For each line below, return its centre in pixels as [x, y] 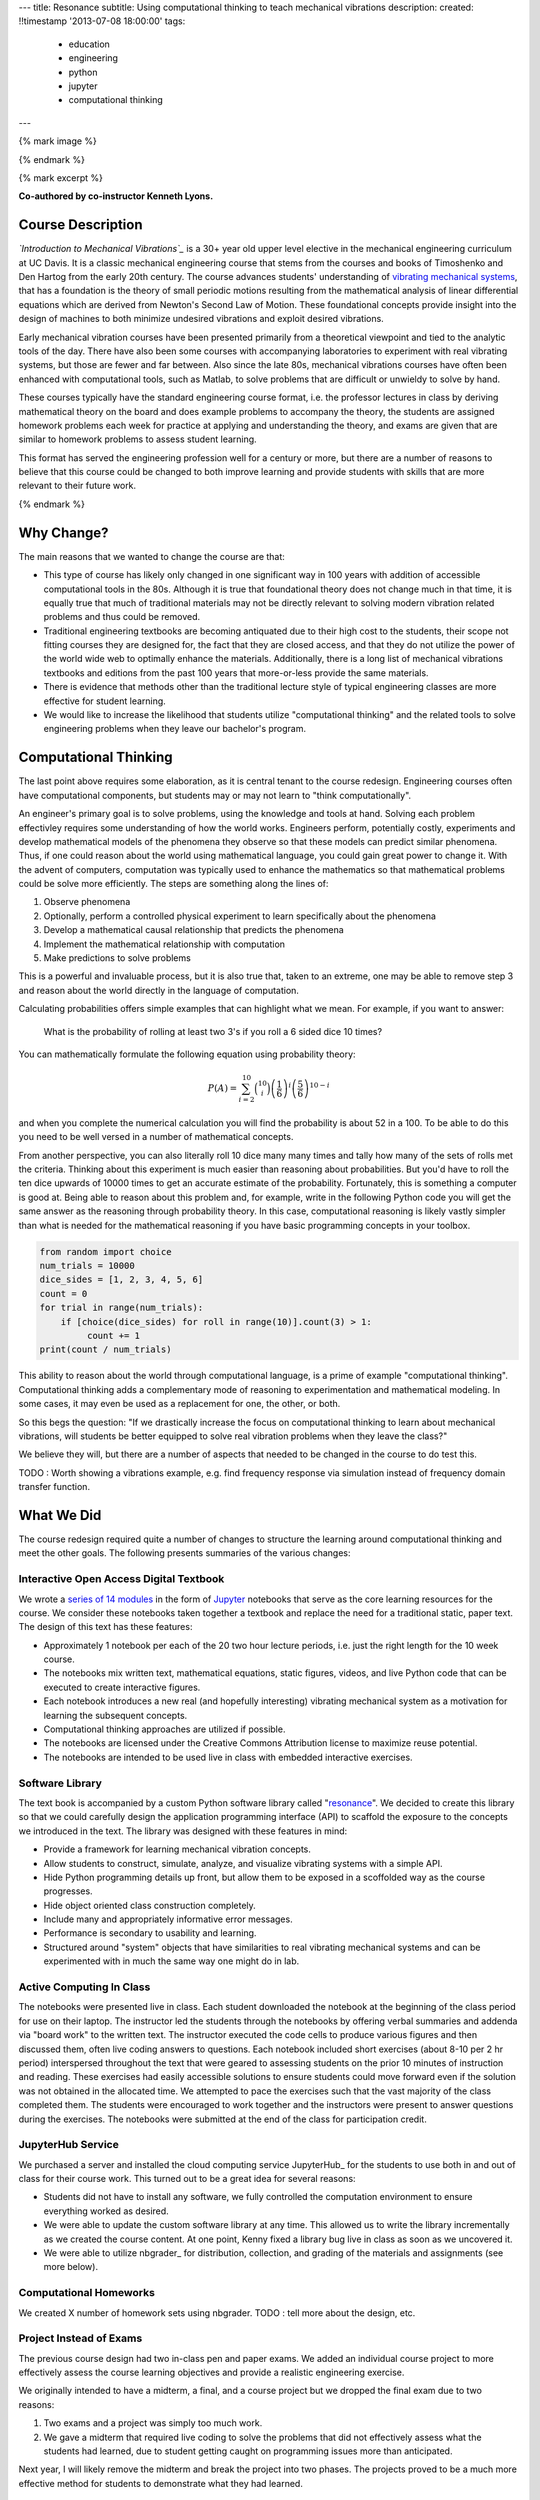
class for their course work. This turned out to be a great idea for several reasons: [187, 2179]
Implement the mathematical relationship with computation [164, 944]
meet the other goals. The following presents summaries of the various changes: [184, 1553]
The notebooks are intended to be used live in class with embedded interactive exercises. [228, 1757]
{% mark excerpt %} [61, 177]
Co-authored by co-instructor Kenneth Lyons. [116, 196]
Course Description [80, 225]
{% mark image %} [57, 141]
